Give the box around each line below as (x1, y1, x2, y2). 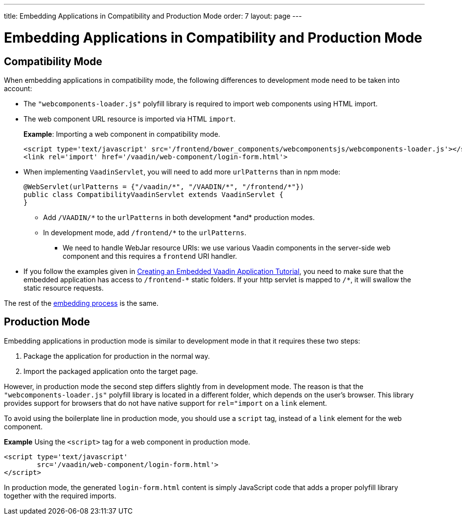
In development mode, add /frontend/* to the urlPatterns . (43, 228, 247, 237)
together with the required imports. (4, 491, 116, 500)
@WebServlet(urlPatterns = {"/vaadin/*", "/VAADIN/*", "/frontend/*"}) (23, 182, 304, 191)
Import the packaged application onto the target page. (23, 367, 198, 375)
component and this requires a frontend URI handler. (63, 251, 237, 260)
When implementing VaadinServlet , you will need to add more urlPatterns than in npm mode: (23, 167, 341, 176)
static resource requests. (23, 283, 104, 292)
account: (4, 84, 32, 93)
